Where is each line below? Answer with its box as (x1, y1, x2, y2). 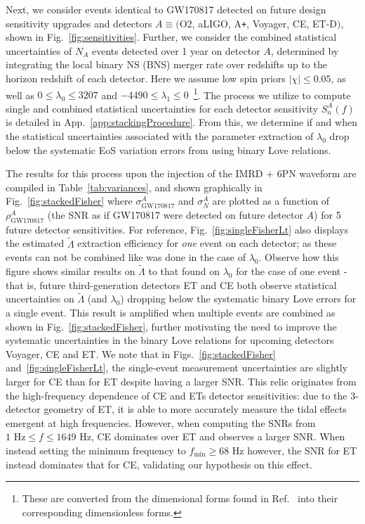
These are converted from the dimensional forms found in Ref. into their (22, 491, 338, 506)
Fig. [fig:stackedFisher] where (6, 193, 133, 208)
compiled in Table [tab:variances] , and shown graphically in (6, 179, 263, 194)
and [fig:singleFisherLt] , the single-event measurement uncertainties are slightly (6, 360, 348, 375)
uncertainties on (6, 291, 74, 306)
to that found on (148, 264, 220, 279)
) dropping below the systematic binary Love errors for (120, 291, 357, 306)
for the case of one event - (236, 264, 347, 279)
